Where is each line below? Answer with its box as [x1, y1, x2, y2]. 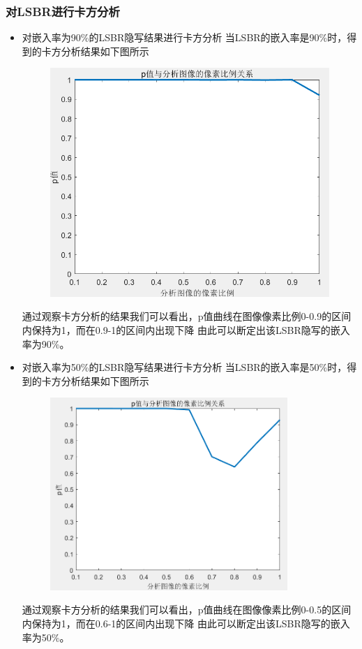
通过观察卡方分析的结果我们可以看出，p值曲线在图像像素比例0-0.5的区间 [22, 602, 352, 617]
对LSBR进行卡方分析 [6, 2, 120, 20]
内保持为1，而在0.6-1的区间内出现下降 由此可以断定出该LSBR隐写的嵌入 [22, 615, 350, 630]
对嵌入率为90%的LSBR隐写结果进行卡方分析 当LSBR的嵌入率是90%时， [22, 30, 347, 45]
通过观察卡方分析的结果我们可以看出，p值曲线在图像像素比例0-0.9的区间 [22, 309, 352, 323]
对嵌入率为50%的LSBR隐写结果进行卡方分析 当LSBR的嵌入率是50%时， [22, 360, 347, 374]
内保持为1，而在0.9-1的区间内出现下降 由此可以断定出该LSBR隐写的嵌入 [22, 322, 350, 337]
